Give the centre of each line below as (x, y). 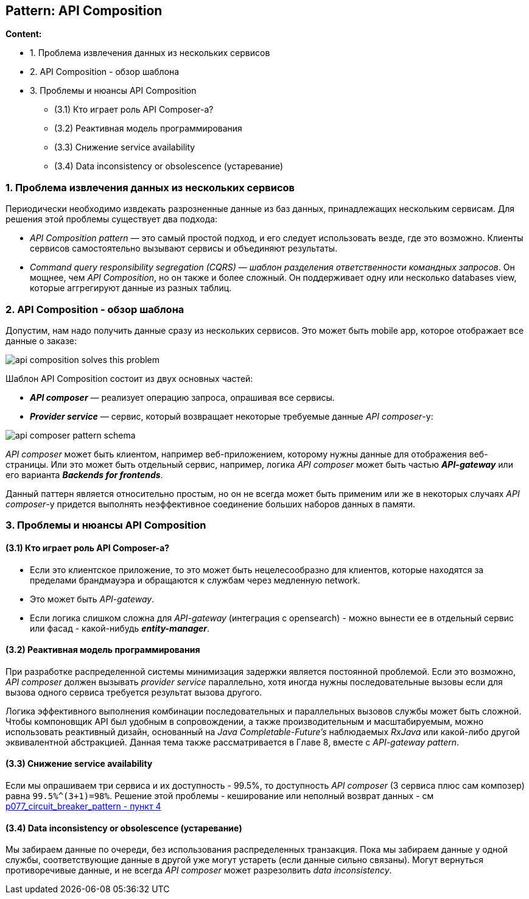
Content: (24, 34)
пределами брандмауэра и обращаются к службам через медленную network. (195, 580)
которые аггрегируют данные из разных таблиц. (131, 288)
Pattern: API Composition (84, 11)
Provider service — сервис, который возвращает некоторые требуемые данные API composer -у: (232, 416)
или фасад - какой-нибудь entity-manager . (120, 628)
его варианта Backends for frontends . (84, 474)
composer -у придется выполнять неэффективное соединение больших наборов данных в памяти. (211, 504)
